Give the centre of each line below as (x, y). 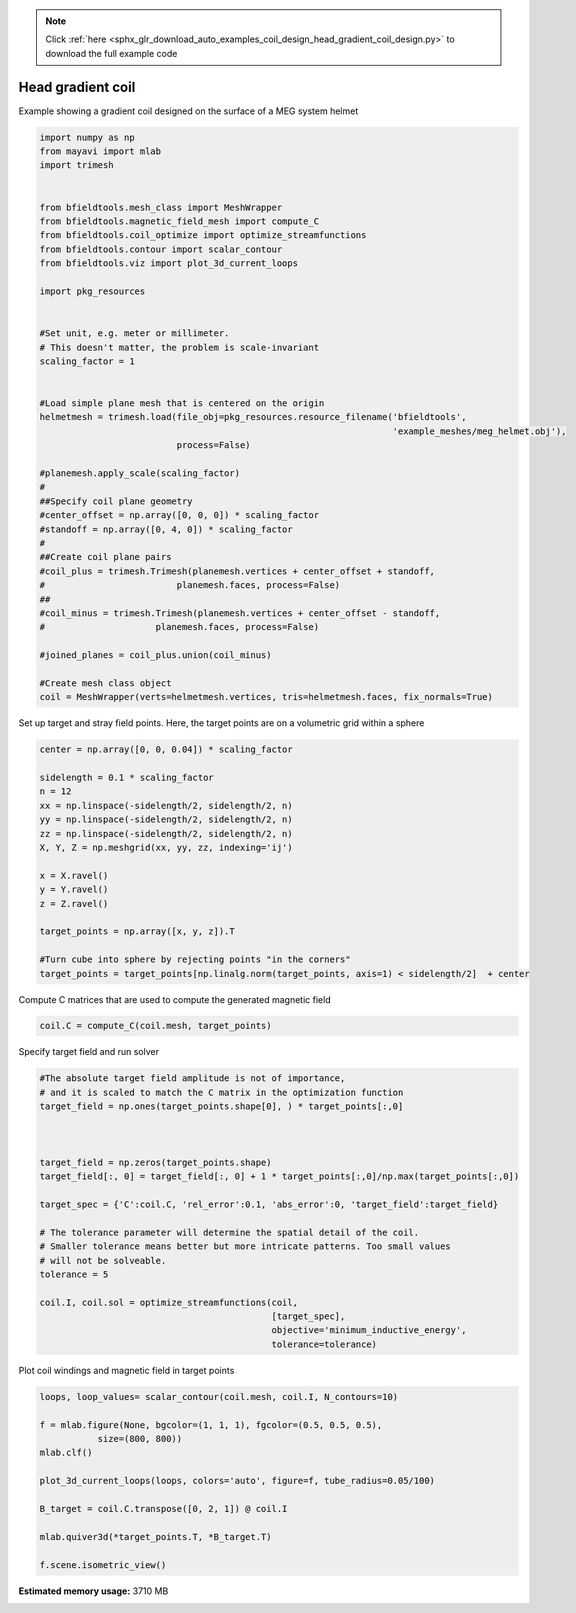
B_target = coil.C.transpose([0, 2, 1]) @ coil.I (163, 1508)
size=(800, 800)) (140, 1439)
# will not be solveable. (103, 1260)
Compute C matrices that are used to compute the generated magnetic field (174, 999)
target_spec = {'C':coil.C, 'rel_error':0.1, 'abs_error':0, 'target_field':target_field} (269, 1204)
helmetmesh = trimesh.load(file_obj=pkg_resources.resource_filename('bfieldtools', (253, 417)
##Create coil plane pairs (105, 557)
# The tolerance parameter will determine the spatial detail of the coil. (229, 1232)
